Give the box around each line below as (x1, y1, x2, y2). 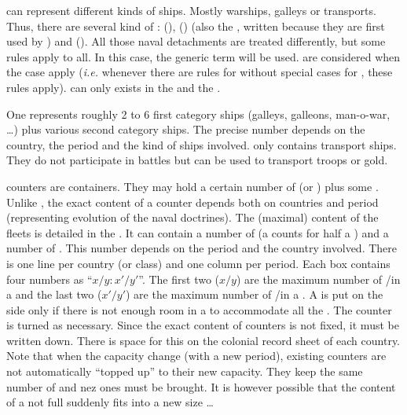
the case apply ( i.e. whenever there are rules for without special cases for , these (6, 64, 393, 80)
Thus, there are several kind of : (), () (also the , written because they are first (6, 17, 385, 34)
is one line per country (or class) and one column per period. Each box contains (6, 255, 390, 271)
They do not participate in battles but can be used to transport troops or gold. (6, 152, 388, 168)
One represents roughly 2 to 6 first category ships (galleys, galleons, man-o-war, (6, 105, 390, 122)
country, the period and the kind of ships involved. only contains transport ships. (6, 136, 397, 152)
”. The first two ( (138, 270, 220, 287)
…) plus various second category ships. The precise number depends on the (6, 121, 365, 138)
